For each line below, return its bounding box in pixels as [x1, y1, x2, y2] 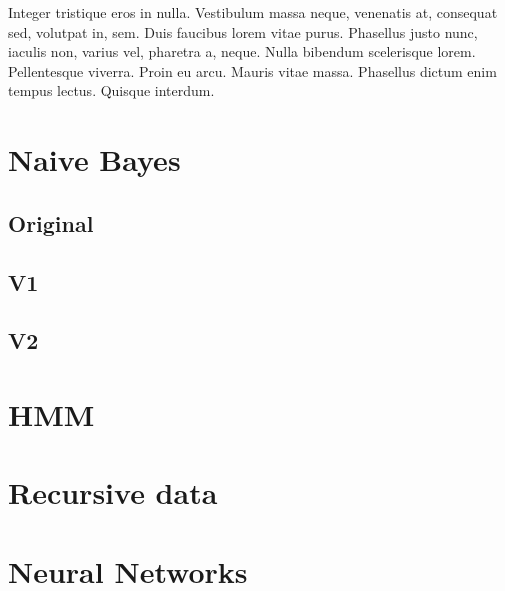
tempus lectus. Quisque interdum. [8, 80, 215, 101]
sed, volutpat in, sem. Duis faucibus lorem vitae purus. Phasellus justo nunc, [8, 21, 478, 42]
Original [8, 207, 94, 238]
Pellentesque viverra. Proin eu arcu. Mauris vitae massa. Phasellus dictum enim [8, 60, 497, 81]
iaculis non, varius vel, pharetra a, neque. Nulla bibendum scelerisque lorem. [8, 41, 476, 62]
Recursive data [8, 472, 218, 513]
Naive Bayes [8, 139, 181, 180]
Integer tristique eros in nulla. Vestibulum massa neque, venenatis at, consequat [8, 2, 498, 22]
